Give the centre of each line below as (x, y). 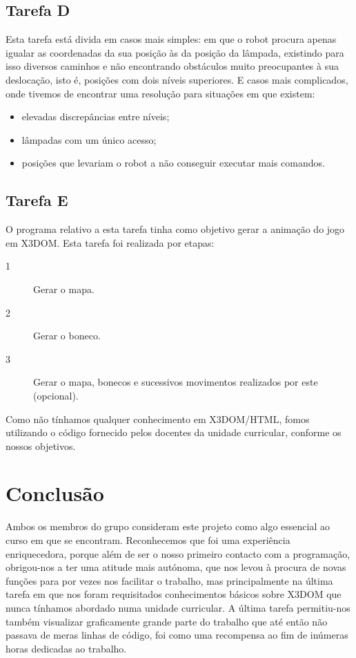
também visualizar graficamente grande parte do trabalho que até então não (167, 621)
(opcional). (56, 395)
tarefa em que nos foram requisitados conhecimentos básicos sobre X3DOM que (174, 594)
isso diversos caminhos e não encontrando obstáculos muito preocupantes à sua (172, 66)
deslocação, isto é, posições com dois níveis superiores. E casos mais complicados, (177, 79)
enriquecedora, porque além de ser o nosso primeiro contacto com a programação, (178, 553)
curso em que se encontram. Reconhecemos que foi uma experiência (148, 540)
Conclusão (55, 493)
